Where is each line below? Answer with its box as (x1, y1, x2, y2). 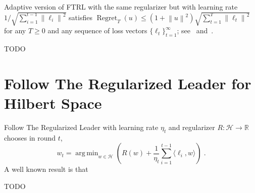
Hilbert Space (4, 92, 102, 113)
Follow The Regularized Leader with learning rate (4, 121, 159, 132)
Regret (96, 14, 118, 22)
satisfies (69, 12, 92, 22)
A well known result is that (4, 164, 88, 174)
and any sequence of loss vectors (47, 25, 147, 36)
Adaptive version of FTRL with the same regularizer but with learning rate (4, 2, 238, 12)
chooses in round (4, 132, 56, 143)
